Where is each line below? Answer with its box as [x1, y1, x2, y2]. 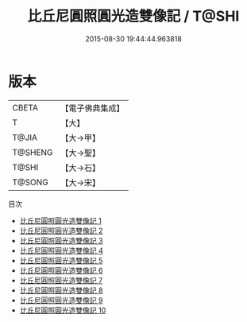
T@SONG [12, 177, 49, 188]
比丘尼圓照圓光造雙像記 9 [19, 295, 103, 305]
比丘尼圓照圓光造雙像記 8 [19, 285, 103, 295]
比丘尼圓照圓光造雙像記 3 [19, 235, 103, 245]
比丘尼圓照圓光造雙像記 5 [19, 255, 103, 265]
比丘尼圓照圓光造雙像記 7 [19, 275, 103, 285]
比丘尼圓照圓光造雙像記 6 [19, 266, 103, 275]
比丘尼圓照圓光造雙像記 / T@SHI [27, 7, 240, 25]
